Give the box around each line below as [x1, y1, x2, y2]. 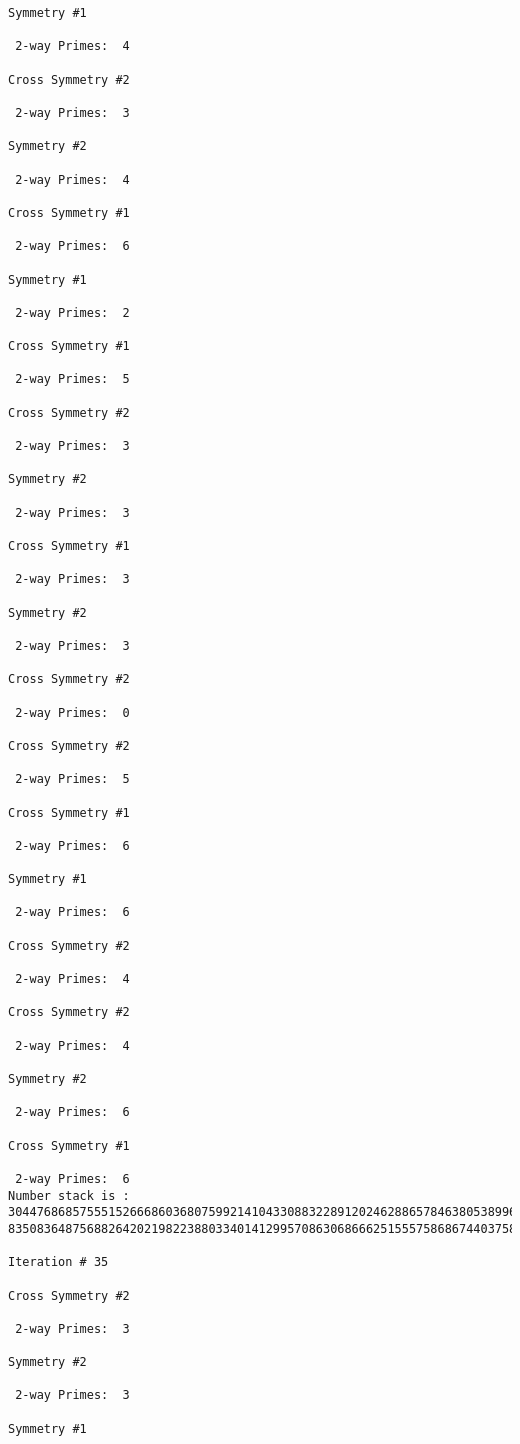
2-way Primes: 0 [15, 705, 130, 720]
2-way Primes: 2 [15, 305, 130, 320]
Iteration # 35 [8, 1255, 109, 1270]
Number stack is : [8, 1188, 130, 1203]
